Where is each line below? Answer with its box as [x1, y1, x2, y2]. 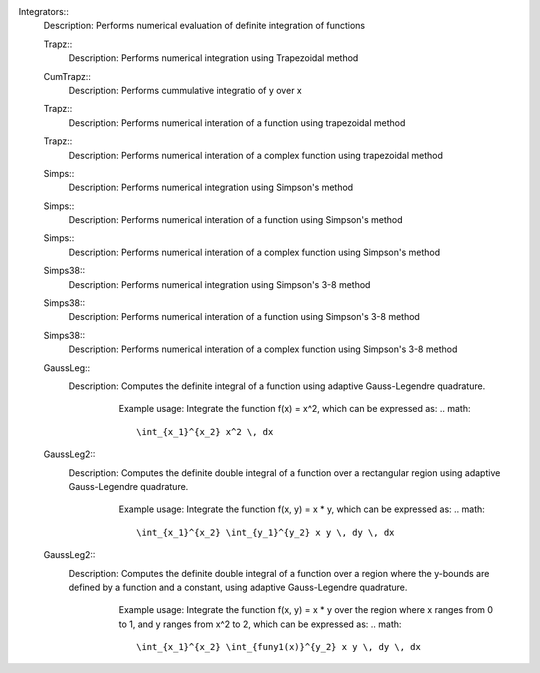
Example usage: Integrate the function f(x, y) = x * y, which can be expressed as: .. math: [118, 503, 485, 515]
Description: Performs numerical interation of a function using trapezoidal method [68, 116, 406, 129]
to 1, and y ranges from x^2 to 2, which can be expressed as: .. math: [118, 618, 402, 630]
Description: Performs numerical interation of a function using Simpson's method [68, 214, 403, 226]
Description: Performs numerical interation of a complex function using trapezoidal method [68, 149, 444, 161]
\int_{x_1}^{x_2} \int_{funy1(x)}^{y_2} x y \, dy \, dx [136, 641, 422, 653]
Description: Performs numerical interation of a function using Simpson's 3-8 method [68, 311, 420, 323]
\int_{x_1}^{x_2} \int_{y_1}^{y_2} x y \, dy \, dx [136, 526, 395, 538]
